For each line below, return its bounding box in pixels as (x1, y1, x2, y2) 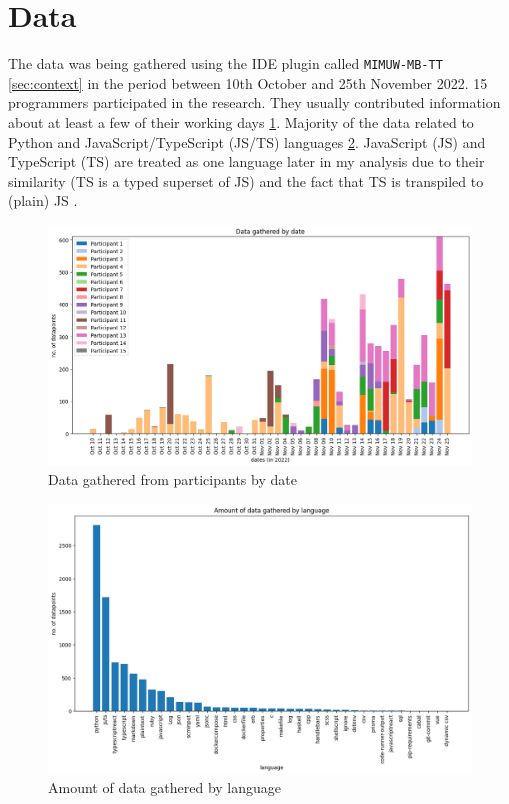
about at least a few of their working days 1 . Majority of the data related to (8, 111, 474, 132)
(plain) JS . (8, 190, 78, 211)
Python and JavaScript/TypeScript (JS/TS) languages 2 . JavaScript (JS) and (8, 131, 486, 152)
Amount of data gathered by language (48, 777, 282, 798)
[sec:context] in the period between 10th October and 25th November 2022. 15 (8, 72, 488, 93)
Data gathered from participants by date (48, 469, 297, 490)
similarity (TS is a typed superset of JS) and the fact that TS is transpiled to (8, 170, 484, 191)
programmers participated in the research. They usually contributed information (8, 92, 501, 113)
